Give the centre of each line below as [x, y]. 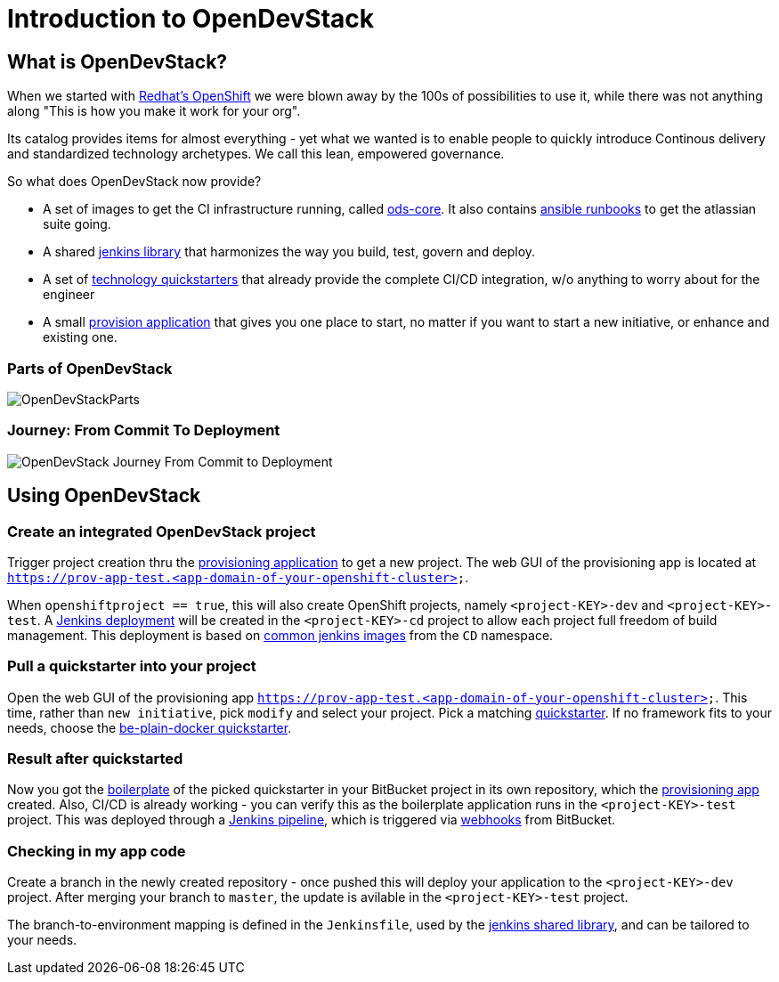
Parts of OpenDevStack [90, 368]
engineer [69, 295]
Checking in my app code [97, 851]
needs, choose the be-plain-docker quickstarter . [150, 727]
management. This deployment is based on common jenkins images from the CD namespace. [280, 635]
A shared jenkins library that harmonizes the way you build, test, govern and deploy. [289, 252]
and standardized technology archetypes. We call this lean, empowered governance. [256, 154]
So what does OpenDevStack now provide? [134, 182]
